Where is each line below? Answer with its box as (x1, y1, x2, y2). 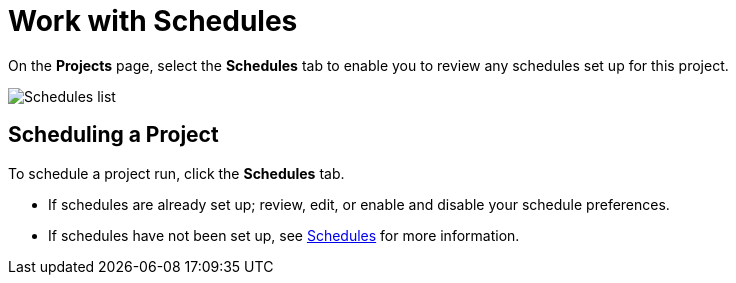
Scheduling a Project (8, 122, 219, 148)
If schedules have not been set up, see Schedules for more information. (48, 226, 520, 244)
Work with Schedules (8, 4, 298, 38)
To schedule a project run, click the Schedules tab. (8, 164, 345, 182)
